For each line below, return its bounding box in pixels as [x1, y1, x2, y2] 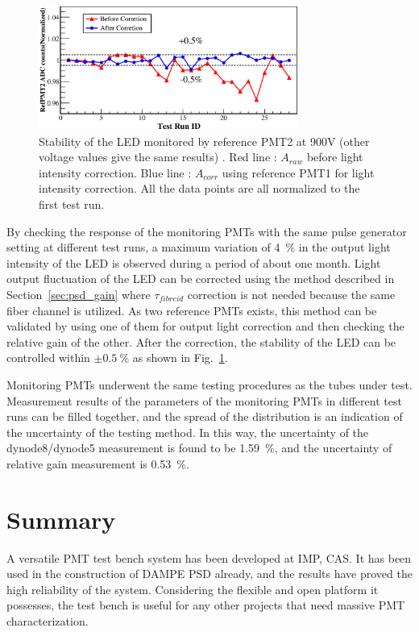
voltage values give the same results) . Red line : [39, 148, 277, 165]
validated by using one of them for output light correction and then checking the [6, 318, 404, 335]
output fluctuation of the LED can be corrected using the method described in [6, 270, 395, 287]
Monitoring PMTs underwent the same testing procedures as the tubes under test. [6, 376, 413, 393]
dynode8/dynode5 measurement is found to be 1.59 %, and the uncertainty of [6, 439, 392, 456]
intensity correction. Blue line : [39, 164, 192, 181]
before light [306, 148, 363, 165]
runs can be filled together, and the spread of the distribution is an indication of [6, 408, 403, 425]
